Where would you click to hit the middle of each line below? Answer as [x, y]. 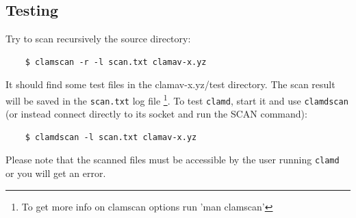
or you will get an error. [56, 173]
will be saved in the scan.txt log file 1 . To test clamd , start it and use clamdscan [177, 99]
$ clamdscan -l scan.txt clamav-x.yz [111, 137]
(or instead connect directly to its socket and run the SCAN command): [156, 114]
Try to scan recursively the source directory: [98, 39]
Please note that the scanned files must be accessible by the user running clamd [173, 160]
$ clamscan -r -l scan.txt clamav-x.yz [116, 62]
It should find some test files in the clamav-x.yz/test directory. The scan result [170, 84]
